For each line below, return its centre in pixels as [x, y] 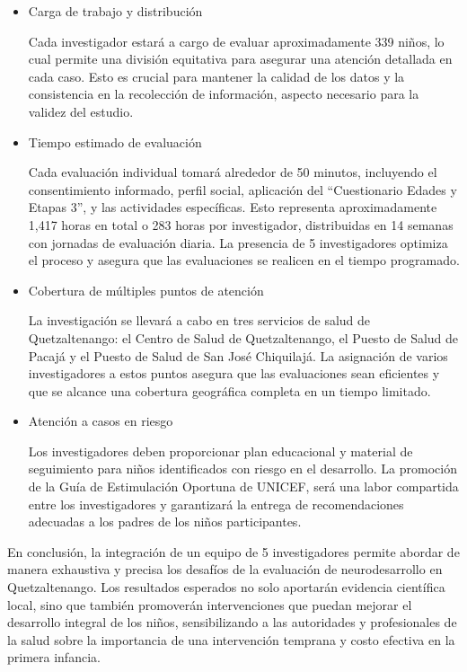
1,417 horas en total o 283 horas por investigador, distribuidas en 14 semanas [241, 224]
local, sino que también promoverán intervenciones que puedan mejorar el [210, 604]
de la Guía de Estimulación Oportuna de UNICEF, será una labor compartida [243, 486]
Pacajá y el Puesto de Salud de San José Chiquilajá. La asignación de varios [238, 355]
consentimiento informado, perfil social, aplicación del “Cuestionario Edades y [242, 189]
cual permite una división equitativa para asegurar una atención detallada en [240, 59]
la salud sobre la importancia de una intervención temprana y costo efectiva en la [231, 639]
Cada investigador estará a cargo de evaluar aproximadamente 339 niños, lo [236, 41]
